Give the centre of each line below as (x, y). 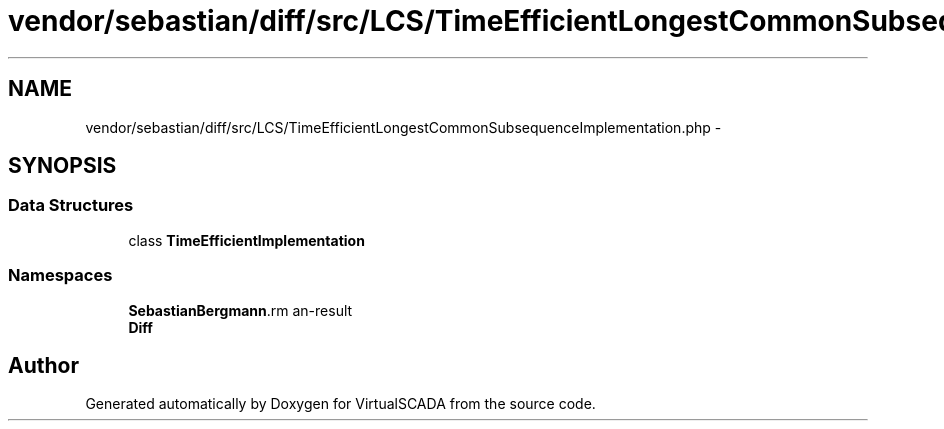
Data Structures (71, 205)
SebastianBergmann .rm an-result (240, 310)
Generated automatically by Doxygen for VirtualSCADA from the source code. (340, 404)
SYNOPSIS (62, 166)
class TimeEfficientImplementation (246, 240)
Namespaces (60, 275)
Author (43, 365)
